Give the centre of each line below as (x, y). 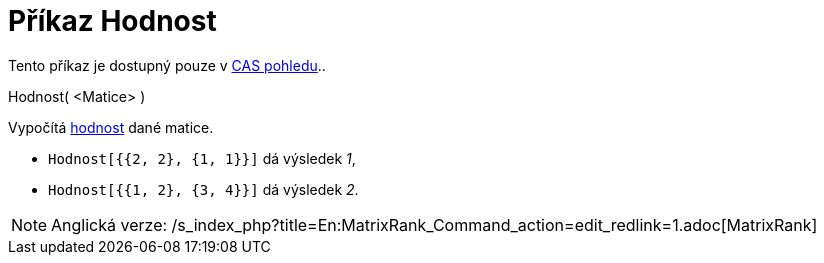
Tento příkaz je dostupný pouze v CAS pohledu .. (167, 65)
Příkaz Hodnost (112, 21)
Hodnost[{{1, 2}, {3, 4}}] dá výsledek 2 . (203, 189)
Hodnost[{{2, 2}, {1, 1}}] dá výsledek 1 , (202, 158)
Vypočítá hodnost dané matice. (111, 127)
